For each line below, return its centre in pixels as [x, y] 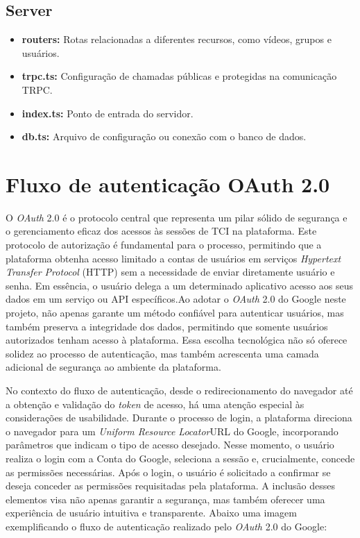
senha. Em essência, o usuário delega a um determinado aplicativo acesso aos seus [180, 285]
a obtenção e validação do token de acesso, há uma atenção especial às [155, 404]
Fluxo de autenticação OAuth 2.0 [168, 184]
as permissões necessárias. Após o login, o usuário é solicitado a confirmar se [168, 472]
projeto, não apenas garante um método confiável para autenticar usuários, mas [175, 313]
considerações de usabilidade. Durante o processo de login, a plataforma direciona [179, 418]
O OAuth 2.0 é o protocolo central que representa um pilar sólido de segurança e [177, 217]
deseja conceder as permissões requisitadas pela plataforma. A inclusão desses [171, 486]
